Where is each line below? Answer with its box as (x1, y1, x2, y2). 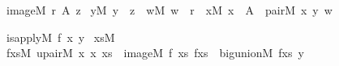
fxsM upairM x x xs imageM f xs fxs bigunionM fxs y (6, 44, 304, 61)
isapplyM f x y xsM (6, 28, 115, 45)
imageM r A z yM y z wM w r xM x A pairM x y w (6, 2, 333, 18)
